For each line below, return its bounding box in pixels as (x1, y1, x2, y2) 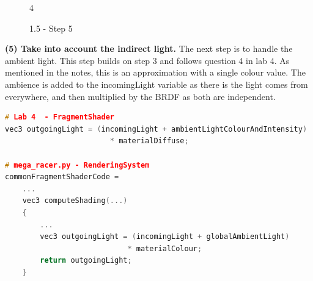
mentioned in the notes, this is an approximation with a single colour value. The (5, 66, 306, 79)
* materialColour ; (127, 244, 202, 253)
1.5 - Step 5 (29, 21, 73, 34)
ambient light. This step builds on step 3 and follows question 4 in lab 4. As (5, 54, 290, 66)
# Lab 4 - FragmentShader (5, 113, 114, 122)
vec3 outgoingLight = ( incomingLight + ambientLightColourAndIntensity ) (5, 124, 307, 133)
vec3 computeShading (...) (22, 196, 128, 205)
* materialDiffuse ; (109, 137, 189, 146)
